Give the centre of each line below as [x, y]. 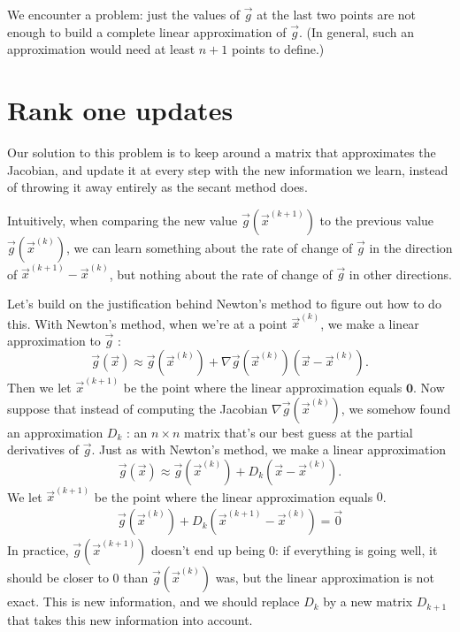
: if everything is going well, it [356, 550]
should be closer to [58, 578]
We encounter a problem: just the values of [124, 14]
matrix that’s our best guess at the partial [299, 432]
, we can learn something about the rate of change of [210, 247]
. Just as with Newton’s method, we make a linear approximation [269, 449]
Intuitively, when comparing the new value [123, 220]
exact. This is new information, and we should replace [153, 602]
